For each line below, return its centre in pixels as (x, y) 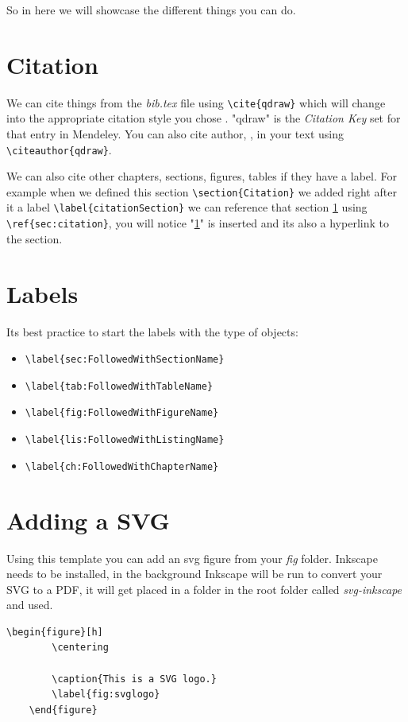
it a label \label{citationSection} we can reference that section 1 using (187, 207)
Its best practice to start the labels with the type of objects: (152, 331)
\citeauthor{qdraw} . (59, 149)
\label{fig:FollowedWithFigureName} (122, 413)
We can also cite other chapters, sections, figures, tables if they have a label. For (202, 176)
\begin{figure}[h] (55, 632)
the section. (35, 238)
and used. (30, 605)
